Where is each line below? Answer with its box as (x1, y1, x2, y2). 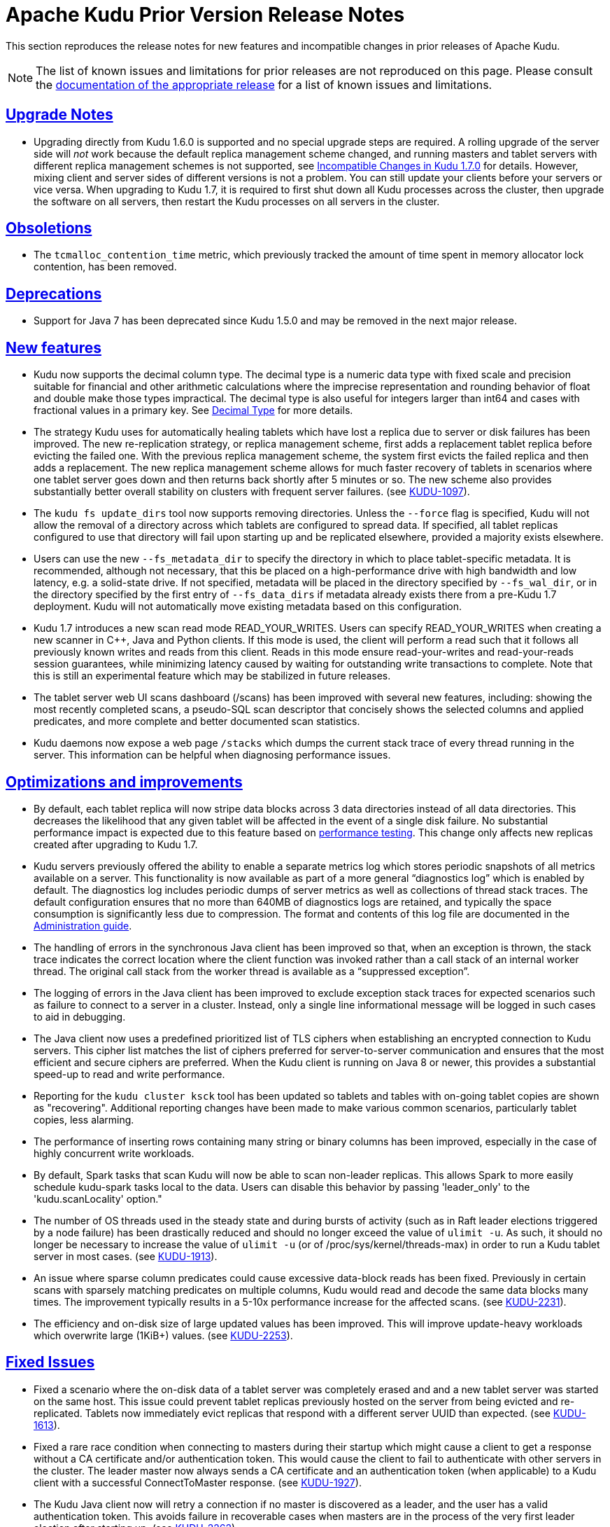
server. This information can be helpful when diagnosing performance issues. (34, 749, 391, 761)
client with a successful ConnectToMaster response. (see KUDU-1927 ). (34, 1476, 362, 1488)
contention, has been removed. (34, 261, 177, 273)
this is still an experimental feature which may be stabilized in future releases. (34, 670, 391, 682)
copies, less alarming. (34, 1113, 134, 1126)
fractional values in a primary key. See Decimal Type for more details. (34, 404, 353, 417)
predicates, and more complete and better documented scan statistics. (34, 715, 360, 728)
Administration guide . (34, 919, 132, 932)
